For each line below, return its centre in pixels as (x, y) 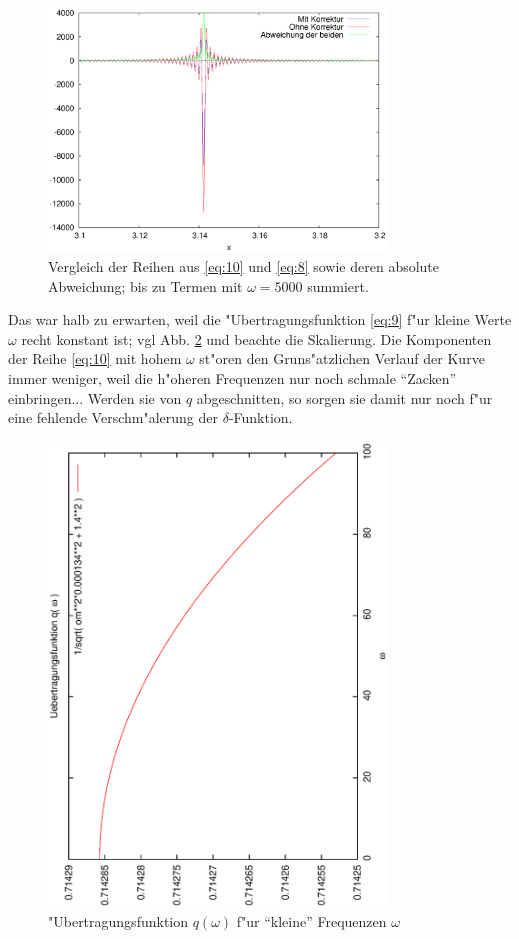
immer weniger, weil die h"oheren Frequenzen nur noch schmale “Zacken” (232, 378)
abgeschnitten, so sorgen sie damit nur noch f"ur (344, 397)
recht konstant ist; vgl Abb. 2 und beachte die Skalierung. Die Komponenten (256, 338)
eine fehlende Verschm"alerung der (113, 417)
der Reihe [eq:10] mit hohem (95, 358)
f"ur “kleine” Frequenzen (311, 920)
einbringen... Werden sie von (95, 397)
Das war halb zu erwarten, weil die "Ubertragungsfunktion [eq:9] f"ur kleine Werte (260, 319)
